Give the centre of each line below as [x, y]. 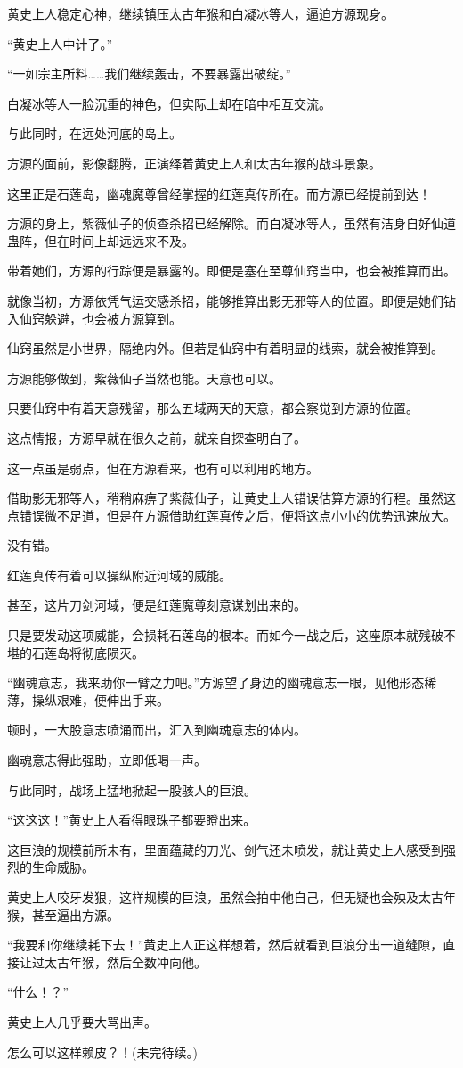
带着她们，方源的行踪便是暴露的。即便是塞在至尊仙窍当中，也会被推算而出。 [231, 271]
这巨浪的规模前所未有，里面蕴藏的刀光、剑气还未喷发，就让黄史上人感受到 [225, 849]
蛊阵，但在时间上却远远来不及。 [101, 240]
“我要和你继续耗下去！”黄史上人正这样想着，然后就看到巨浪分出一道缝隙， [225, 945]
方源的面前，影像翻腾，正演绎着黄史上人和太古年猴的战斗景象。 [194, 163]
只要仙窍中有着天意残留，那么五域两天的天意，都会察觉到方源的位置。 [213, 408]
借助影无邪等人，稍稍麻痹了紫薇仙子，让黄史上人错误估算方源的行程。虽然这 [231, 498]
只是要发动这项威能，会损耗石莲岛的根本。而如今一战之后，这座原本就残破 [225, 635]
